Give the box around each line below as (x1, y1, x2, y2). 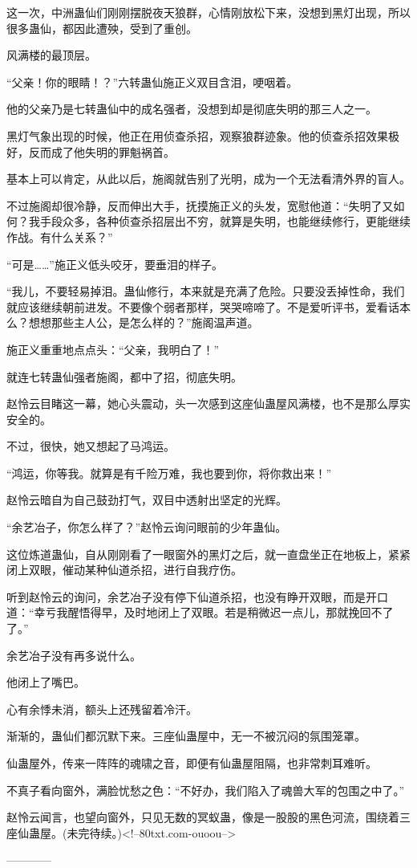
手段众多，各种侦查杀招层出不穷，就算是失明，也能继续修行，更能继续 (39, 213, 411, 230)
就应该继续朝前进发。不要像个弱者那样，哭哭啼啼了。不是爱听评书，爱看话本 (6, 298, 411, 315)
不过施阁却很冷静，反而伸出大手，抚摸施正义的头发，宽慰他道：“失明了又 (6, 197, 394, 214)
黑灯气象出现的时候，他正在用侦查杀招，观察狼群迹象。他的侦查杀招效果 (6, 127, 388, 144)
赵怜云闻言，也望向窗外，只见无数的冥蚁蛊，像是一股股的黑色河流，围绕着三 (6, 809, 411, 825)
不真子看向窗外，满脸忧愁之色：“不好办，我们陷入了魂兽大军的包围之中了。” (6, 781, 405, 798)
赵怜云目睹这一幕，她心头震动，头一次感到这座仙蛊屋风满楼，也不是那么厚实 (6, 395, 411, 412)
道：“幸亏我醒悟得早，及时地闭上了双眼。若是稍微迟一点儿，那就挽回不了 (6, 604, 394, 621)
